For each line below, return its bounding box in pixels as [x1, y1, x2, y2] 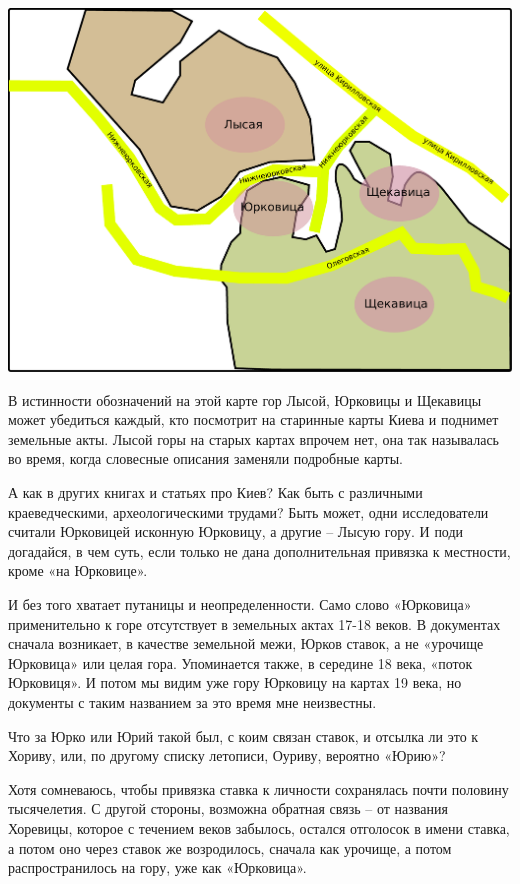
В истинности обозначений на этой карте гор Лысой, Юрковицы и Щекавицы [8, 389, 482, 410]
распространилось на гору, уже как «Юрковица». [8, 857, 307, 878]
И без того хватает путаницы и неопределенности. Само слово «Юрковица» [8, 594, 472, 615]
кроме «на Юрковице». [8, 560, 148, 581]
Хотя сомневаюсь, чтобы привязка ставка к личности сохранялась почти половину [8, 778, 509, 799]
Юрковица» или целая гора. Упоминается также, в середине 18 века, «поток [8, 652, 473, 673]
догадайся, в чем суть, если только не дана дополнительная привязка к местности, [8, 540, 511, 561]
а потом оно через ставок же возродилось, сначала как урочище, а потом [8, 837, 452, 858]
